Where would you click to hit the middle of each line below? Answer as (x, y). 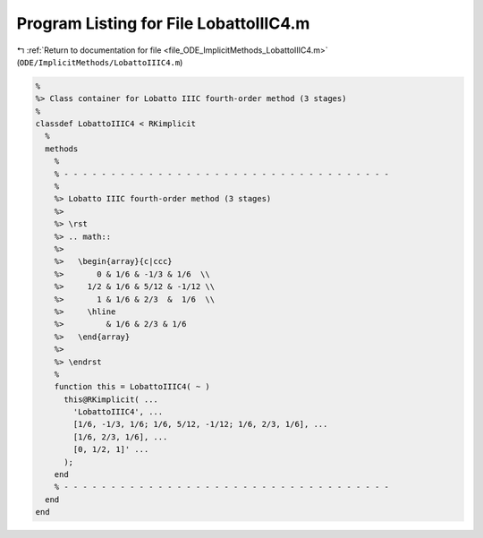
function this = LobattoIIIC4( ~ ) (132, 387)
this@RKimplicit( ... (111, 399)
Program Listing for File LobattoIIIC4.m (163, 23)
